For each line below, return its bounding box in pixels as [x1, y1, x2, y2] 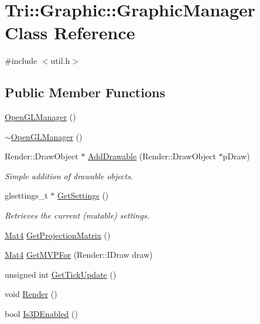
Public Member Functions [5, 83, 165, 101]
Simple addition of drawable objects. [5, 169, 134, 182]
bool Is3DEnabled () [5, 308, 78, 320]
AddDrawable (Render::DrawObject [88, 150, 216, 162]
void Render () [5, 288, 57, 300]
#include [5, 54, 37, 67]
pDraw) [223, 150, 250, 162]
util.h [50, 54, 70, 67]
